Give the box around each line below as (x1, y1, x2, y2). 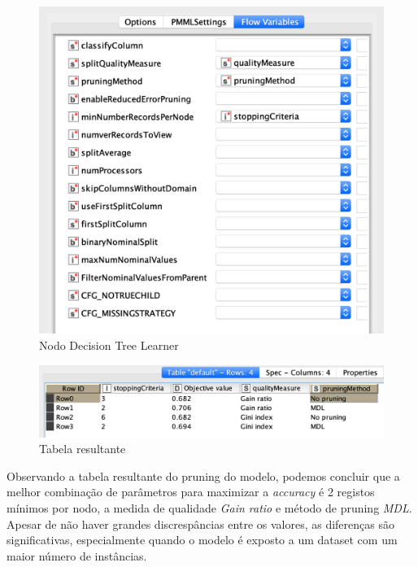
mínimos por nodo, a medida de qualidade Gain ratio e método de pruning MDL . (7, 499, 412, 517)
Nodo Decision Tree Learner (39, 337, 179, 354)
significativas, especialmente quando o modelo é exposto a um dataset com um (7, 531, 398, 548)
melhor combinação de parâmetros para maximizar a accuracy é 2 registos (7, 483, 375, 500)
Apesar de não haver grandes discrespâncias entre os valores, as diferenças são (7, 515, 394, 532)
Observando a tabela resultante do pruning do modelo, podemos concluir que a (7, 467, 400, 484)
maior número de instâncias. (7, 547, 147, 564)
